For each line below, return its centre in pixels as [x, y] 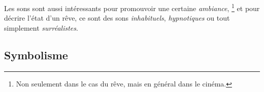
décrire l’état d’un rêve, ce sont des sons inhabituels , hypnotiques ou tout [117, 18]
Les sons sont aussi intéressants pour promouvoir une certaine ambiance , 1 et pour [132, 7]
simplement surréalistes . [41, 27]
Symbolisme [36, 55]
